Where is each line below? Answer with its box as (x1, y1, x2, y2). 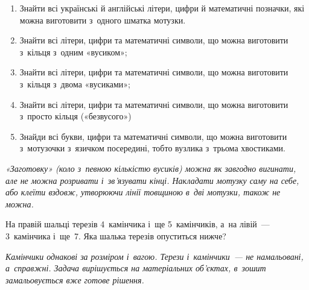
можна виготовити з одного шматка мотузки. (19, 13, 186, 26)
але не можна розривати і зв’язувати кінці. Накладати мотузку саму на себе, (5, 174, 299, 186)
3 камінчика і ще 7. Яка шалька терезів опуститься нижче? (5, 229, 226, 242)
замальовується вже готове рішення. (5, 273, 144, 286)
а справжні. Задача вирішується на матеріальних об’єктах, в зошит (5, 262, 266, 274)
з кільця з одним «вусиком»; (19, 45, 127, 58)
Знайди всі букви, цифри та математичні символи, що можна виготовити (19, 130, 287, 142)
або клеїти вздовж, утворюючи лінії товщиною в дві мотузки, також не (5, 186, 281, 198)
